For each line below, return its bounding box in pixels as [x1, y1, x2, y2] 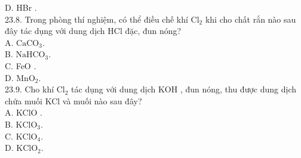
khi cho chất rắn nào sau [205, 13, 296, 25]
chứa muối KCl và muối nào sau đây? [5, 94, 142, 107]
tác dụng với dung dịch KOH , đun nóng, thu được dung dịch [71, 83, 297, 95]
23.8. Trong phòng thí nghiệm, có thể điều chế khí [5, 13, 188, 25]
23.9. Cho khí [5, 83, 54, 95]
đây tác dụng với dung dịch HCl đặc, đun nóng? [5, 24, 182, 37]
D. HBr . [5, 1, 37, 13]
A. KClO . [5, 106, 42, 119]
